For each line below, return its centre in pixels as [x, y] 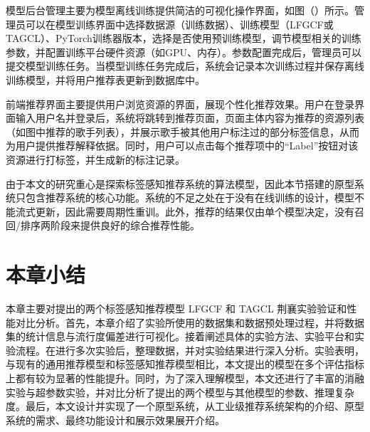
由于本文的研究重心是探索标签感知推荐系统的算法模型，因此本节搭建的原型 [180, 183]
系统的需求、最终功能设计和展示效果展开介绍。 [115, 420]
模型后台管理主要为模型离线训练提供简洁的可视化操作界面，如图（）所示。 [180, 10]
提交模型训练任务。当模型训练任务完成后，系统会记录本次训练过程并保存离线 [185, 66]
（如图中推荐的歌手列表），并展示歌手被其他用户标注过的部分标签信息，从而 [183, 131]
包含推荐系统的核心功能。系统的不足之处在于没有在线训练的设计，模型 [190, 197]
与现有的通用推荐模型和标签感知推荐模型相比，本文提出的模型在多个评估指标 [185, 364]
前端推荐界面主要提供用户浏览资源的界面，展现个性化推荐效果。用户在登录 [180, 104]
